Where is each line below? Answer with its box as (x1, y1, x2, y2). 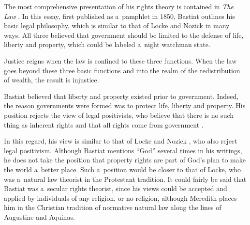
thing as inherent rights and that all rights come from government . (4, 119, 204, 129)
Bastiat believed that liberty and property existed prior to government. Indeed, (4, 91, 239, 101)
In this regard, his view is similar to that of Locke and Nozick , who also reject (4, 136, 237, 146)
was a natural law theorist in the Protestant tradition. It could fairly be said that (4, 174, 247, 184)
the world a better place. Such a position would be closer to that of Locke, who (4, 164, 241, 174)
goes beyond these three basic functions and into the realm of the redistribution (4, 65, 240, 75)
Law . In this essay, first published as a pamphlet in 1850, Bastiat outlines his (4, 11, 235, 21)
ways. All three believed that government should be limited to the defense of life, (4, 30, 244, 40)
